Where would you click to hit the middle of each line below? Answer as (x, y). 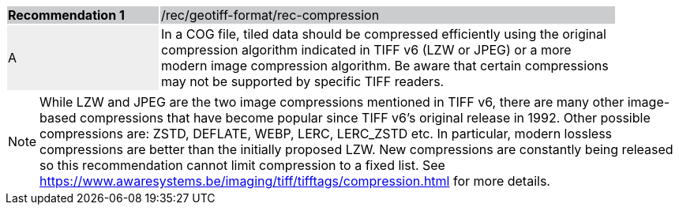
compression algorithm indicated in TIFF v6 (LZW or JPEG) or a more (366, 50)
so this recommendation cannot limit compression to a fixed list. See (242, 165)
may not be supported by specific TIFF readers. (303, 81)
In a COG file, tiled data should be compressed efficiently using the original (384, 34)
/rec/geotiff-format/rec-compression (270, 15)
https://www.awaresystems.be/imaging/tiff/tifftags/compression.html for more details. (295, 181)
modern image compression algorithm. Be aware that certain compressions (385, 66)
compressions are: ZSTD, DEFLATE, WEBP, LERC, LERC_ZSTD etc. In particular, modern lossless (326, 134)
